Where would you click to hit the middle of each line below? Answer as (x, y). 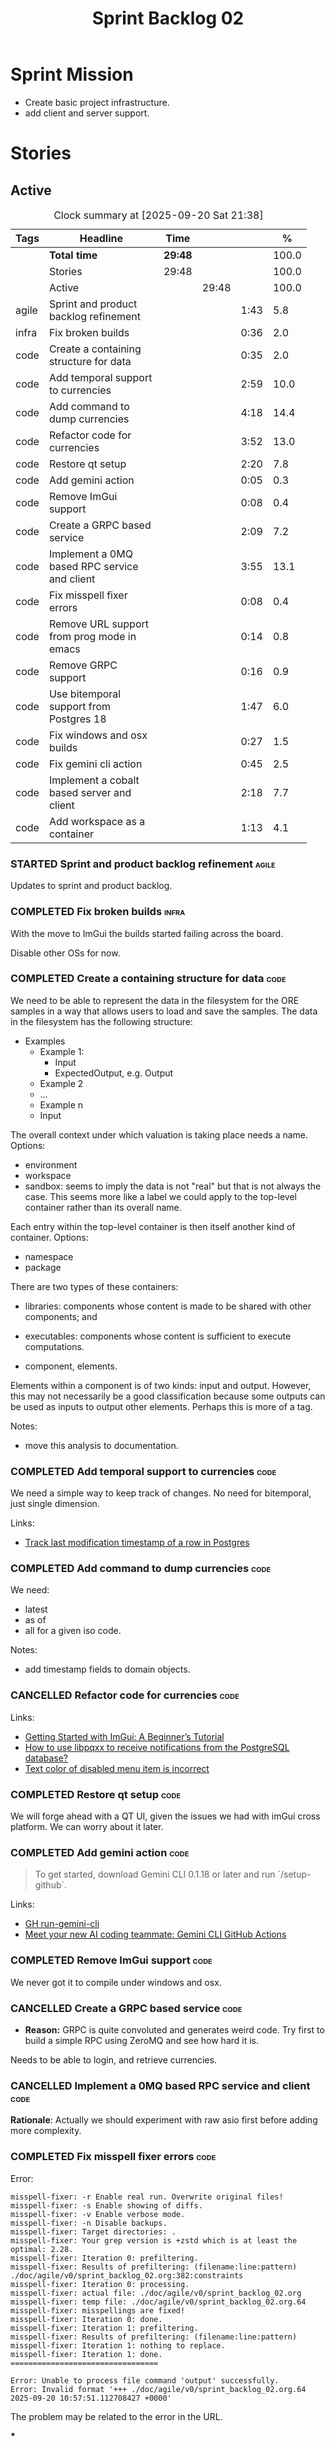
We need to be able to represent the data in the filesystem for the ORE (155, 1000)
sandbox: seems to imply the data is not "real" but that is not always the (173, 1186)
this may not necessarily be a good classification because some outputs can (168, 1396)
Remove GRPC (83, 665)
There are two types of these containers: (94, 1286)
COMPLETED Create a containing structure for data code (148, 979)
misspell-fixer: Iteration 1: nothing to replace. (118, 2345)
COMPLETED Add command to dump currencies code (141, 1569)
